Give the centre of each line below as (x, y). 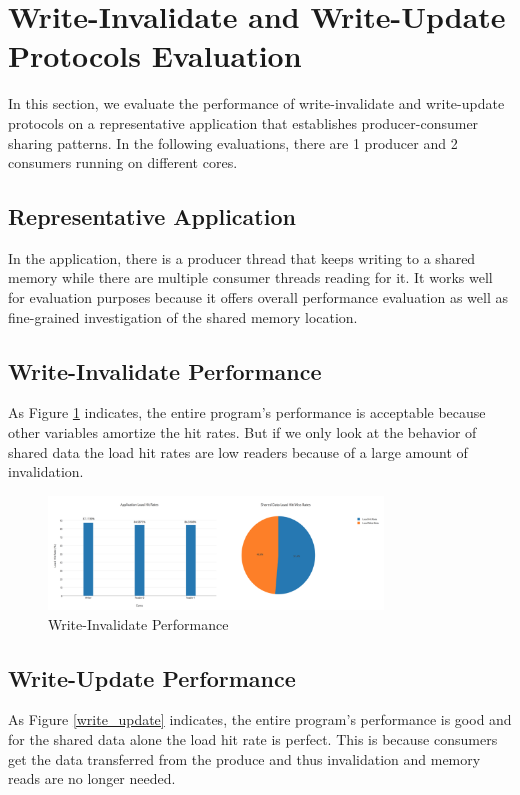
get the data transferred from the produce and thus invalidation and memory (244, 758)
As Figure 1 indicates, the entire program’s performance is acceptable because (247, 412)
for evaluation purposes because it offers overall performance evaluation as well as (258, 297)
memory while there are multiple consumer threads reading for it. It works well (250, 277)
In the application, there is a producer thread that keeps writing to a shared (242, 257)
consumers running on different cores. (123, 162)
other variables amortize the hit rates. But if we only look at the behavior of (242, 432)
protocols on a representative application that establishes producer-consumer (243, 122)
